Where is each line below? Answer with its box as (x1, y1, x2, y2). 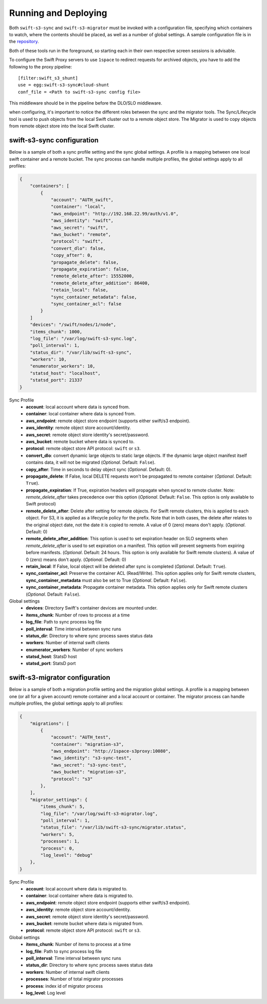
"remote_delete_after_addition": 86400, (50, 280, 150, 286)
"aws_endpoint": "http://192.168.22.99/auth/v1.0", (50, 211, 179, 217)
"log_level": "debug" (40, 852, 93, 858)
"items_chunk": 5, (40, 804, 85, 810)
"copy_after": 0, (50, 253, 93, 258)
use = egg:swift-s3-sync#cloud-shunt (18, 82, 110, 88)
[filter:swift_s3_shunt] (18, 75, 78, 81)
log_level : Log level (26, 990, 66, 996)
